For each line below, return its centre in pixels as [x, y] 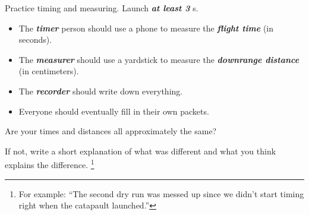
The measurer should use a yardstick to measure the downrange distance [159, 59]
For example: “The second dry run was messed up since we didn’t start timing [161, 193]
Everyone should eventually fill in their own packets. [114, 111]
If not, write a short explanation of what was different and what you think [141, 151]
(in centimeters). [49, 71]
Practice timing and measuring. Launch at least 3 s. [102, 8]
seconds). [35, 39]
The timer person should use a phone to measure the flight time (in [146, 28]
